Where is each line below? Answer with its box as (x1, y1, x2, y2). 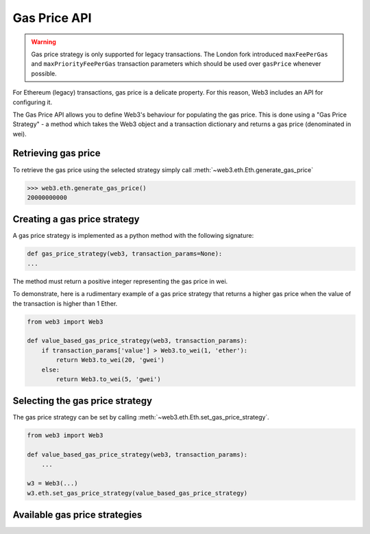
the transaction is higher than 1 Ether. (12, 299, 118, 308)
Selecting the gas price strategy (12, 395, 153, 407)
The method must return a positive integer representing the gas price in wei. (12, 277, 228, 285)
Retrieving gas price (12, 147, 101, 159)
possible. (31, 69, 58, 77)
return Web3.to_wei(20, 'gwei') (56, 356, 164, 364)
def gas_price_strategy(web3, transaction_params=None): (27, 250, 223, 258)
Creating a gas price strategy (12, 213, 140, 226)
